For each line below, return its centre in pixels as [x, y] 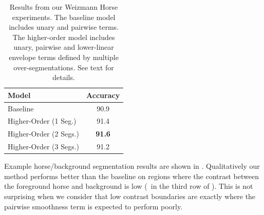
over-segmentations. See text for [64, 67]
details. [64, 77]
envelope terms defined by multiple [64, 57]
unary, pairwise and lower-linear [64, 47]
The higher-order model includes [64, 37]
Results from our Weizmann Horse [64, 7]
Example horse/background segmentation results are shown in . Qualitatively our [132, 166]
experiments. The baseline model [64, 17]
